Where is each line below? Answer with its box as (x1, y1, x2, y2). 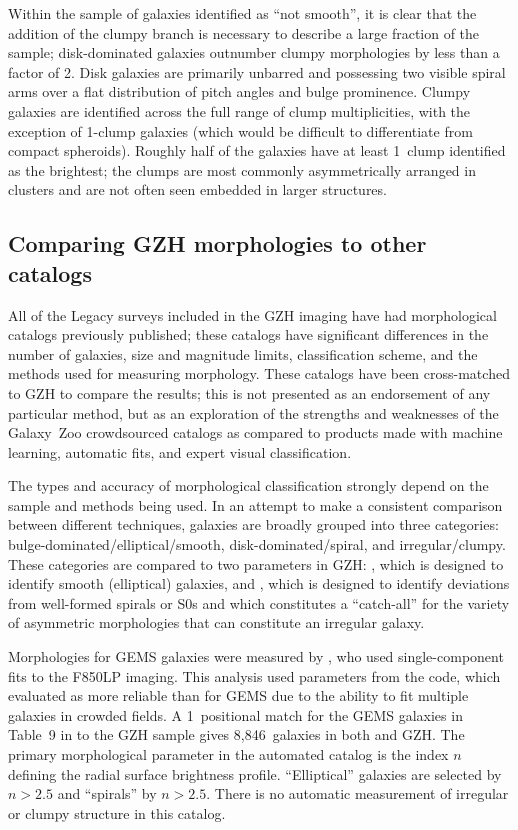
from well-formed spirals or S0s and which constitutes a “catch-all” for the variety (8, 592, 510, 613)
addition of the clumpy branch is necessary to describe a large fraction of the (8, 22, 480, 43)
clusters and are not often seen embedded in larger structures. (8, 179, 387, 200)
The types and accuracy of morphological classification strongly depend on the (8, 475, 489, 496)
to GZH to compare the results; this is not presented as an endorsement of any (8, 382, 491, 403)
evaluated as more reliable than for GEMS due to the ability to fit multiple (8, 685, 469, 706)
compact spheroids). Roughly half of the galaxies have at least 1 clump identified (8, 140, 506, 161)
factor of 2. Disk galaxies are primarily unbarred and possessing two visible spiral (8, 61, 506, 82)
